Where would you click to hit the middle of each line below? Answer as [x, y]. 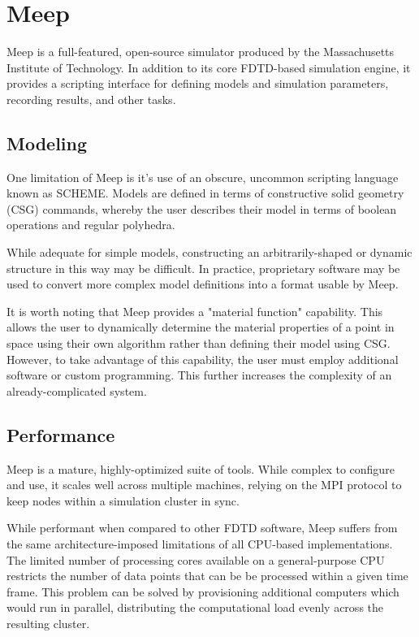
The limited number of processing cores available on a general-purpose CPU [196, 559]
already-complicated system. [77, 390]
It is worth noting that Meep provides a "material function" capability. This [195, 311]
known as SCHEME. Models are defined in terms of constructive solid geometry [205, 193]
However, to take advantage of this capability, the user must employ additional [203, 359]
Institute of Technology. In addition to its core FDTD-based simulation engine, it [209, 67]
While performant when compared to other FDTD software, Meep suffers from [202, 528]
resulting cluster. [48, 623]
